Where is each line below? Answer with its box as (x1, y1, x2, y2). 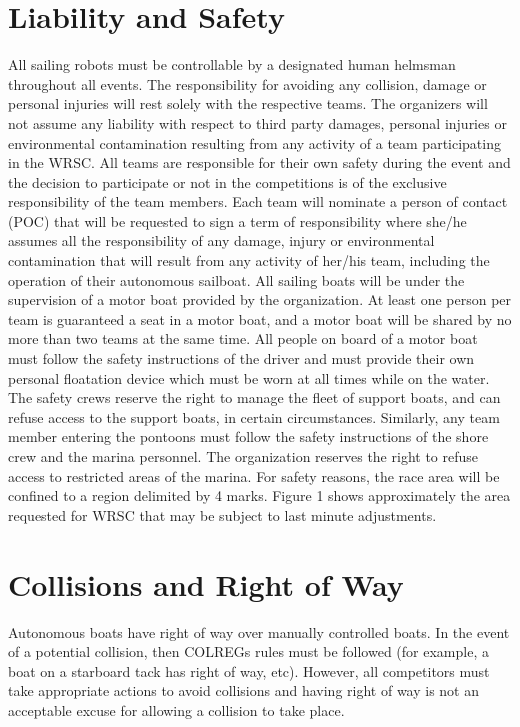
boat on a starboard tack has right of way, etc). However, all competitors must (8, 660, 490, 681)
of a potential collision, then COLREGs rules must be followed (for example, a (8, 641, 489, 662)
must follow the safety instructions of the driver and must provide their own (8, 348, 475, 369)
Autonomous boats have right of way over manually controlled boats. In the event (8, 621, 510, 642)
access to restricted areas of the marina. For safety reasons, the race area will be (8, 465, 500, 486)
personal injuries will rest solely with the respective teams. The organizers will (8, 93, 488, 114)
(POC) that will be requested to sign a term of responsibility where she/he (8, 210, 467, 231)
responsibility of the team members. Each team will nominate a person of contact (8, 191, 508, 212)
